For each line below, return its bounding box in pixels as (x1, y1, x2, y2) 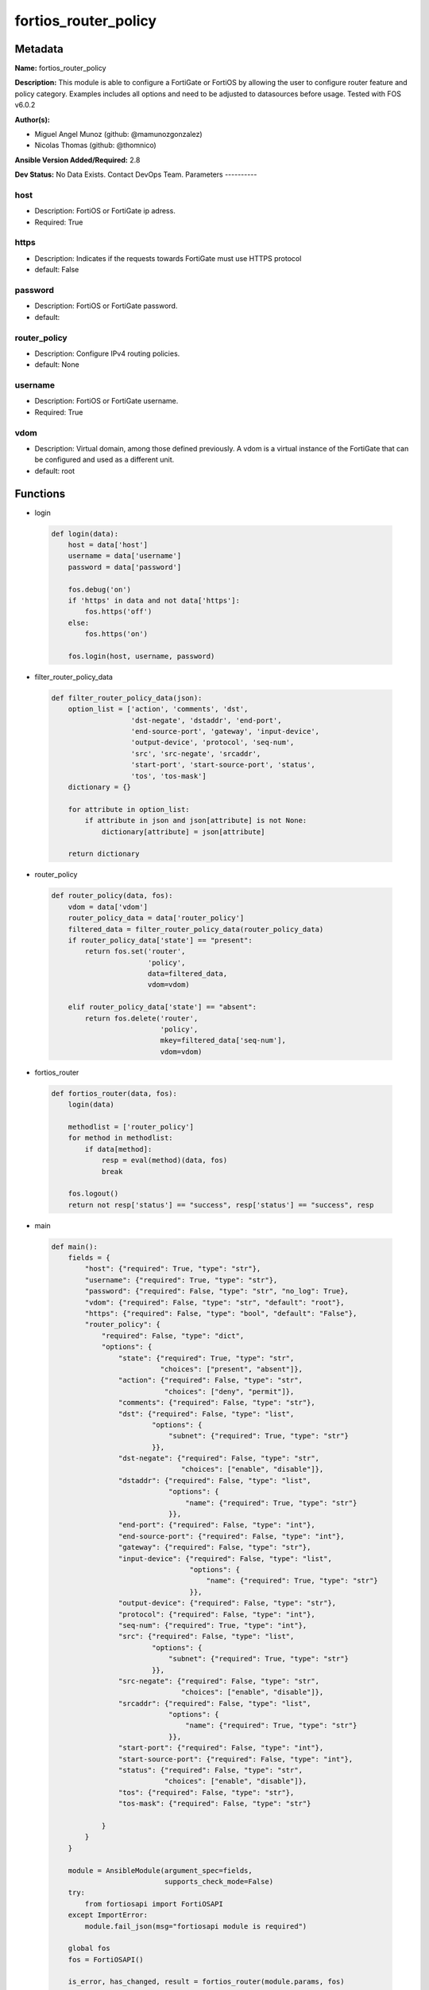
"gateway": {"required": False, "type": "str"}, (118, 1543, 311, 1552)
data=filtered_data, (147, 970, 228, 978)
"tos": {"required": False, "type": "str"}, (118, 1788, 295, 1797)
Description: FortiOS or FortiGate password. (34, 301, 178, 310)
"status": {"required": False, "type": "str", (118, 1766, 303, 1775)
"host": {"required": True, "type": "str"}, (84, 1264, 261, 1274)
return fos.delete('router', (84, 1013, 199, 1023)
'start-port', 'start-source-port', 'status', (130, 760, 315, 770)
